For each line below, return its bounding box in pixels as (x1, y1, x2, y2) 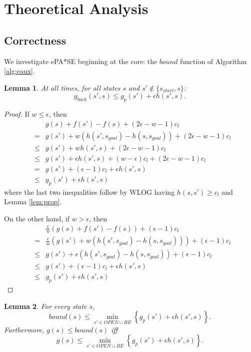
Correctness (4, 32, 66, 48)
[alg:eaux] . (4, 66, 35, 76)
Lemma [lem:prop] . (4, 196, 62, 207)
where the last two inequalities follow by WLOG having (4, 186, 175, 197)
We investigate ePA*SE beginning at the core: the (4, 56, 157, 66)
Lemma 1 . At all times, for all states (4, 82, 120, 93)
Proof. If (4, 109, 29, 119)
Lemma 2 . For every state (4, 300, 87, 311)
